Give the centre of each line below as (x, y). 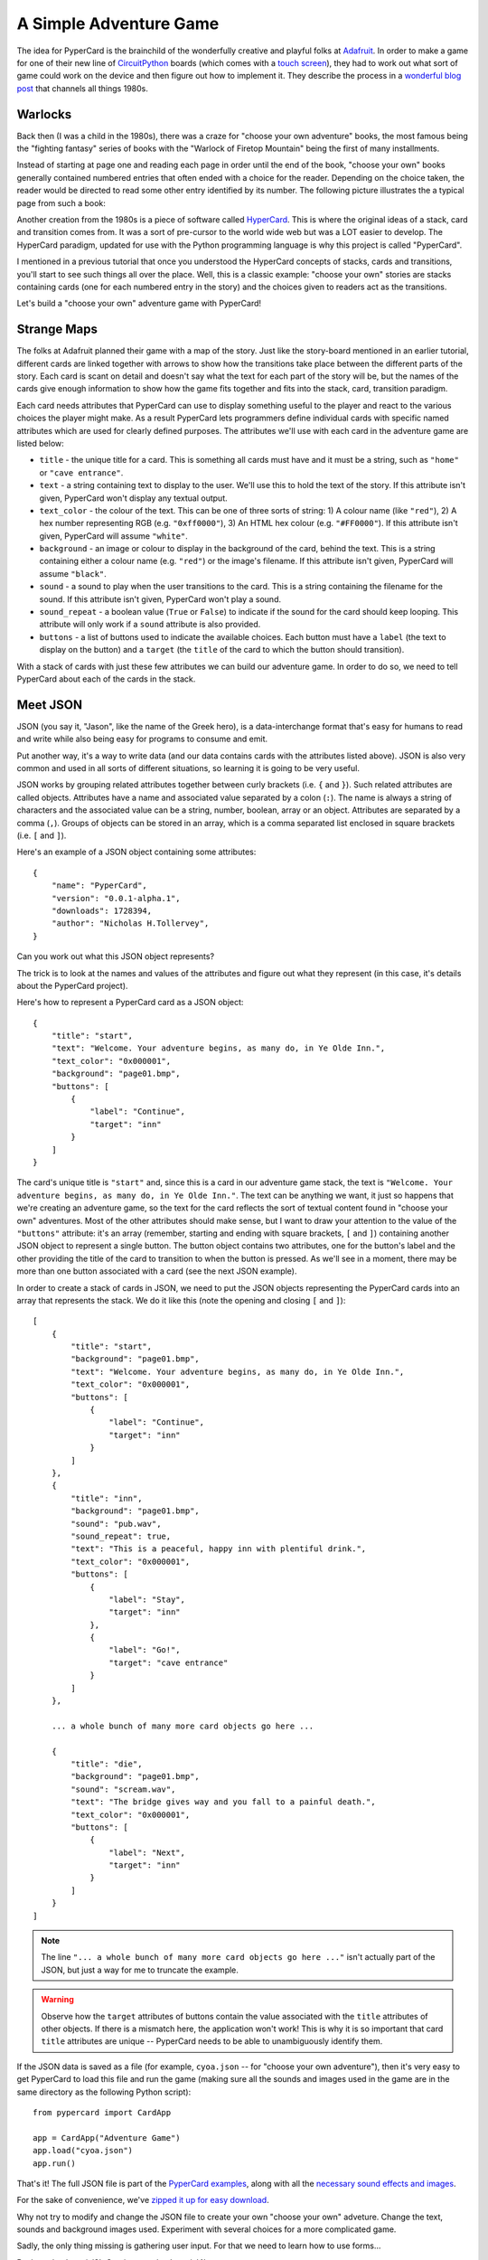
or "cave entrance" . (81, 472)
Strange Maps (57, 330)
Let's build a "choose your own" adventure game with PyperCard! (139, 304)
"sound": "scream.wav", (123, 1789)
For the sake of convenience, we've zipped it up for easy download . (143, 2200)
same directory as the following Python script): (104, 2092)
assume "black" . (73, 573)
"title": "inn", (107, 1498)
